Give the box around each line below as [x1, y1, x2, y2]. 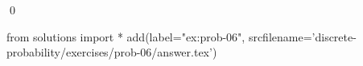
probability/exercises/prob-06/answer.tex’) [6, 44, 217, 60]
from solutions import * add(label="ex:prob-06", [6, 28, 245, 45]
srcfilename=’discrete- [248, 28, 357, 45]
